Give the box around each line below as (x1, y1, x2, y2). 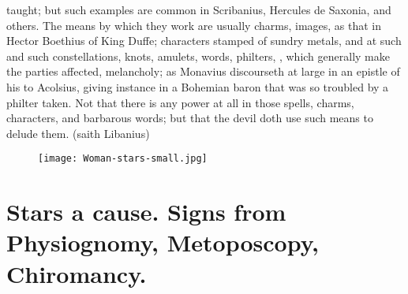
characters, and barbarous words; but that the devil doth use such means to (6, 110, 373, 126)
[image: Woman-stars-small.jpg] (38, 153, 208, 165)
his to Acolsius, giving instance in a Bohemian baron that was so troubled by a (6, 78, 389, 95)
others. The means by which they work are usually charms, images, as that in (6, 17, 382, 33)
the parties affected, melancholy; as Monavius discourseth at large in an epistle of (6, 63, 400, 80)
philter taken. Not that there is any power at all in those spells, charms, (6, 94, 354, 110)
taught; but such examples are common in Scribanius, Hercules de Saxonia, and (6, 2, 391, 17)
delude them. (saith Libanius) (6, 125, 150, 141)
